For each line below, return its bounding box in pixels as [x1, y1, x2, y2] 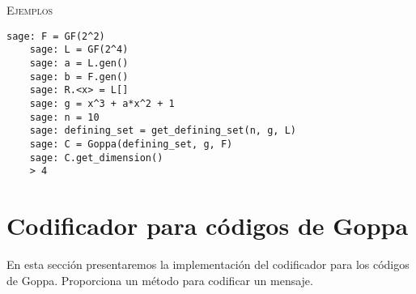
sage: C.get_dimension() [29, 151, 163, 164]
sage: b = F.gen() [29, 70, 129, 83]
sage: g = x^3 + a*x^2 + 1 [29, 97, 175, 109]
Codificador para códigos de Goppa [6, 209, 409, 241]
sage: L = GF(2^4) [29, 44, 129, 56]
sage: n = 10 [29, 111, 100, 123]
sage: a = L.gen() [29, 57, 129, 69]
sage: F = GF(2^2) [6, 30, 105, 42]
